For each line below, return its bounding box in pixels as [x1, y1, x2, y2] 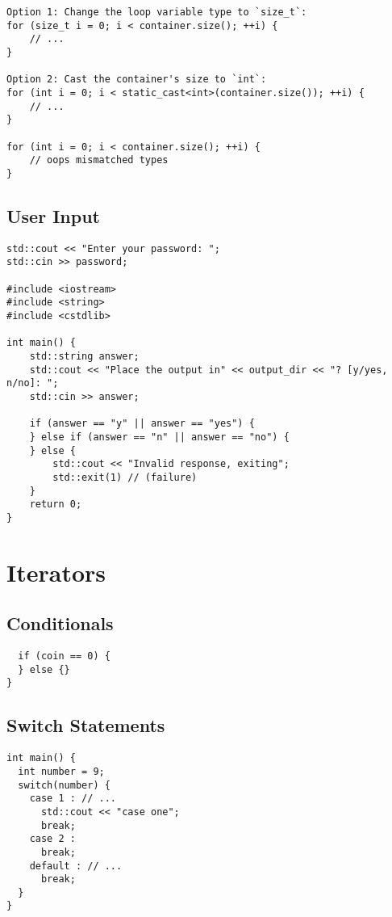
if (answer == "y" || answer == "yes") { [29, 418, 255, 430]
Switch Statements [6, 713, 165, 738]
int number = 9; [18, 765, 105, 777]
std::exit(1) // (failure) [52, 471, 198, 483]
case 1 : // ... [29, 793, 117, 805]
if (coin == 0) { [18, 650, 111, 663]
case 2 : [29, 833, 76, 845]
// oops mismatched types [29, 154, 169, 166]
